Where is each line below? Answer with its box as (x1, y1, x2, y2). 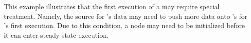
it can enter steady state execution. (4, 29, 109, 40)
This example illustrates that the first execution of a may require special (4, 1, 220, 11)
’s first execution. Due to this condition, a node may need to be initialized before (4, 20, 245, 30)
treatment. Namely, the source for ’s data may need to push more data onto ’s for (4, 11, 248, 21)
